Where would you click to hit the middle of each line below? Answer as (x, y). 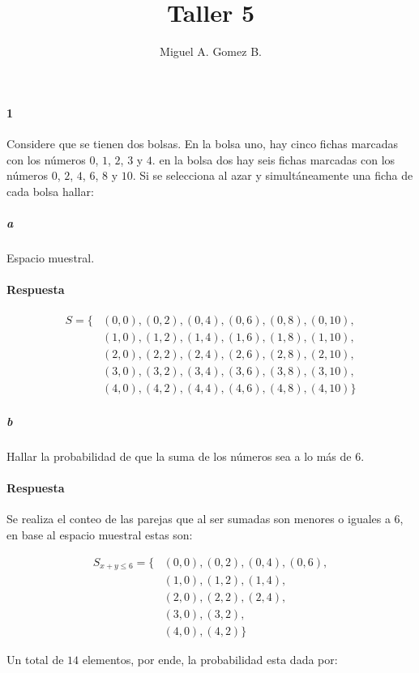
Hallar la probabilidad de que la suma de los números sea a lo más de (179, 456)
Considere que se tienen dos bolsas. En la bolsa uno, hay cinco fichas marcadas (203, 143)
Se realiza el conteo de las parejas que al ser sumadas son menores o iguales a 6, (205, 519)
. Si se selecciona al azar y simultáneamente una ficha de (273, 175)
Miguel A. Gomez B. (211, 51)
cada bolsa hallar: (50, 191)
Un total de (35, 660)
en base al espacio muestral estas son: (100, 534)
